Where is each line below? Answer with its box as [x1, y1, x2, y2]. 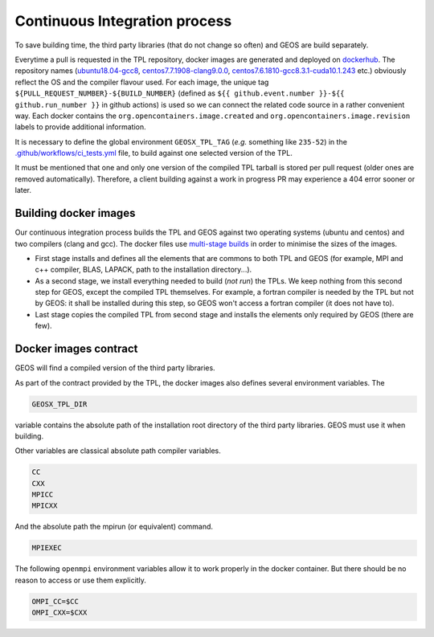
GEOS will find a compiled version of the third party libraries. [14, 363, 216, 373]
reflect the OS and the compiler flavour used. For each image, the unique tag [14, 77, 269, 87]
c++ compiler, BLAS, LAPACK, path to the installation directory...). [35, 265, 252, 275]
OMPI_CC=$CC [31, 597, 80, 606]
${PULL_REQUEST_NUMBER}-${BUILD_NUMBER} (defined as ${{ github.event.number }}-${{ [14, 88, 345, 98]
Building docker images [14, 206, 136, 220]
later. [14, 186, 32, 195]
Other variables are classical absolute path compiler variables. [14, 446, 221, 455]
